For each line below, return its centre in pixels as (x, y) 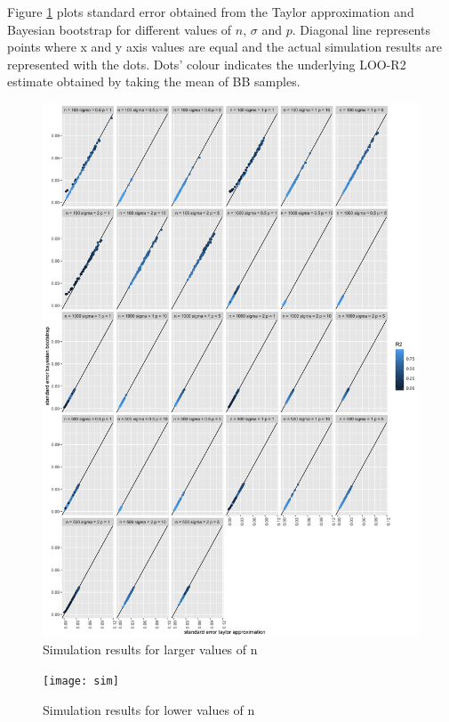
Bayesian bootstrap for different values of (120, 29)
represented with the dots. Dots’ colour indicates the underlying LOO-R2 (207, 64)
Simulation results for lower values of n (149, 709)
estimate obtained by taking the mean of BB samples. (154, 81)
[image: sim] (81, 681)
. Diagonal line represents (361, 29)
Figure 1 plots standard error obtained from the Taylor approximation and (211, 12)
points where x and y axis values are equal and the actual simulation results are (225, 47)
